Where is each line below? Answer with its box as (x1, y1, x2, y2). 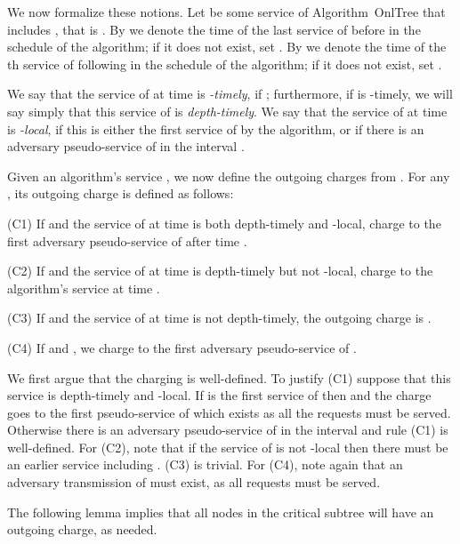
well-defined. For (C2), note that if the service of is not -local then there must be (7, 437, 448, 456)
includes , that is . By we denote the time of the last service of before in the (7, 20, 421, 38)
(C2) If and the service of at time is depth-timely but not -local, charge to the (7, 261, 433, 280)
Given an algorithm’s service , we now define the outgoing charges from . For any (7, 166, 450, 185)
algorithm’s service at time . (7, 278, 160, 297)
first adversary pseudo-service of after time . (7, 231, 247, 250)
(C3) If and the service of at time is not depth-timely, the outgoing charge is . (7, 308, 432, 327)
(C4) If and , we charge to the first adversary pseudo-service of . (7, 338, 357, 356)
